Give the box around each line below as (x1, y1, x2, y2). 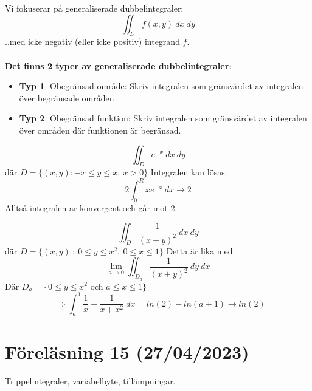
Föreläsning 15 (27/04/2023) (5, 339, 249, 364)
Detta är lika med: (166, 244, 235, 257)
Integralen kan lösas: (150, 166, 227, 178)
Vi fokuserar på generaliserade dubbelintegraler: (5, 2, 184, 14)
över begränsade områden (19, 91, 114, 104)
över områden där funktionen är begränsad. (19, 123, 181, 136)
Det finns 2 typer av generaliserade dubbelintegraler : (5, 59, 232, 72)
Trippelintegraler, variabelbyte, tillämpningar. (5, 374, 176, 387)
